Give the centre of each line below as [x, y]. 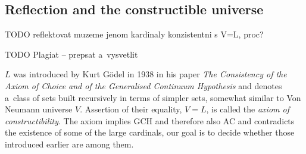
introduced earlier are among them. [69, 144]
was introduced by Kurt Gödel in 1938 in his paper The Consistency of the [150, 74]
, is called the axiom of [248, 109]
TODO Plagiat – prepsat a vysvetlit [71, 54]
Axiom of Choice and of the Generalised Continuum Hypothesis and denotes [143, 85]
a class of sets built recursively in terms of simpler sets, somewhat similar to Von [153, 97]
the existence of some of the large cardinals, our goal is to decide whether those [150, 132]
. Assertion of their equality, [131, 109]
